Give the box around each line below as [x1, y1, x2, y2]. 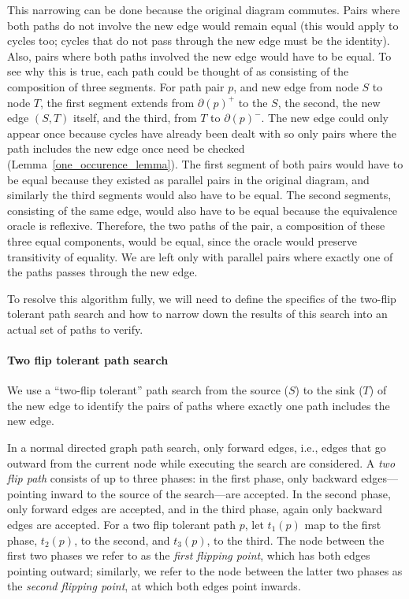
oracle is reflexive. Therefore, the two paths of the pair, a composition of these [7, 217, 385, 234]
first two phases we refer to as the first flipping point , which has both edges [7, 547, 370, 564]
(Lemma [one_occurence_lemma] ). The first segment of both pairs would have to [7, 155, 403, 172]
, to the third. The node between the [206, 531, 385, 548]
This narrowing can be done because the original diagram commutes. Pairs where [7, 2, 400, 17]
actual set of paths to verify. [7, 320, 143, 337]
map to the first [304, 516, 381, 533]
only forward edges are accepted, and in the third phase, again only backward [7, 501, 382, 517]
